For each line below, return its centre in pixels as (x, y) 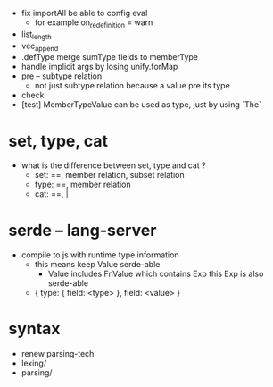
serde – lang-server (83, 230)
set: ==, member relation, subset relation (109, 175)
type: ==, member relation (83, 185)
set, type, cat (58, 141)
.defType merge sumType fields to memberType (109, 57)
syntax (34, 329)
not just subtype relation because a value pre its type (132, 86)
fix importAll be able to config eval (84, 13)
